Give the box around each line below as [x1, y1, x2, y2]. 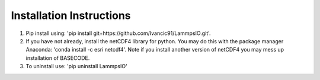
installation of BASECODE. [25, 54, 90, 62]
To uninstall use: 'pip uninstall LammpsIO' [25, 63, 127, 70]
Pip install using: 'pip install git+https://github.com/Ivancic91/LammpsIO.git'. [25, 30, 211, 37]
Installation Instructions [11, 9, 131, 22]
